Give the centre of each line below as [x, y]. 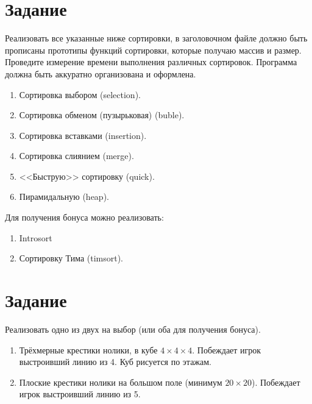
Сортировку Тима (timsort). [71, 258]
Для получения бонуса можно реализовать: [84, 217]
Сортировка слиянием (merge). [76, 156]
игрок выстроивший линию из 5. [80, 394]
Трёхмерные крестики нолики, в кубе [88, 349]
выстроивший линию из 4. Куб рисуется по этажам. [115, 362]
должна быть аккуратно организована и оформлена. [101, 73]
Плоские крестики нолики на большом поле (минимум [121, 382]
